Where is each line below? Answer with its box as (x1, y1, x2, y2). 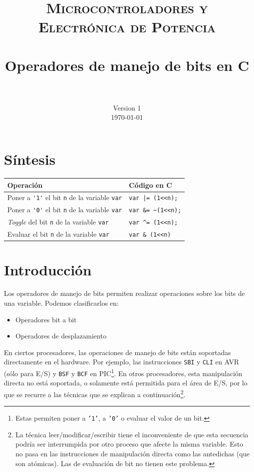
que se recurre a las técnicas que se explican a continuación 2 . (4, 387, 186, 399)
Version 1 (113, 102, 141, 112)
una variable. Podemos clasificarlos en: (4, 297, 119, 308)
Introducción (4, 260, 92, 280)
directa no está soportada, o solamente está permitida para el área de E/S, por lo (4, 378, 248, 388)
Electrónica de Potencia (38, 17, 216, 37)
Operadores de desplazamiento (15, 331, 106, 341)
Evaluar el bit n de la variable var (7, 229, 109, 239)
